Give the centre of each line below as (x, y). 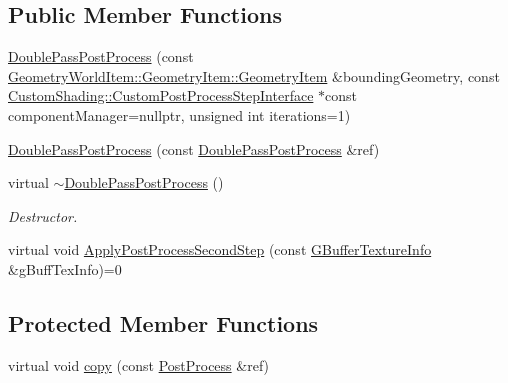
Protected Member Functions (163, 322)
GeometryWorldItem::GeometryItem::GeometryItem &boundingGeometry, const (254, 75)
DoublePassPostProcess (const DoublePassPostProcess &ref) (194, 148)
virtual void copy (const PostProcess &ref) (139, 364)
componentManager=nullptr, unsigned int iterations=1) (179, 114)
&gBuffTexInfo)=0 (65, 268)
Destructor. (43, 215)
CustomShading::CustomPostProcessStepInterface (161, 95)
